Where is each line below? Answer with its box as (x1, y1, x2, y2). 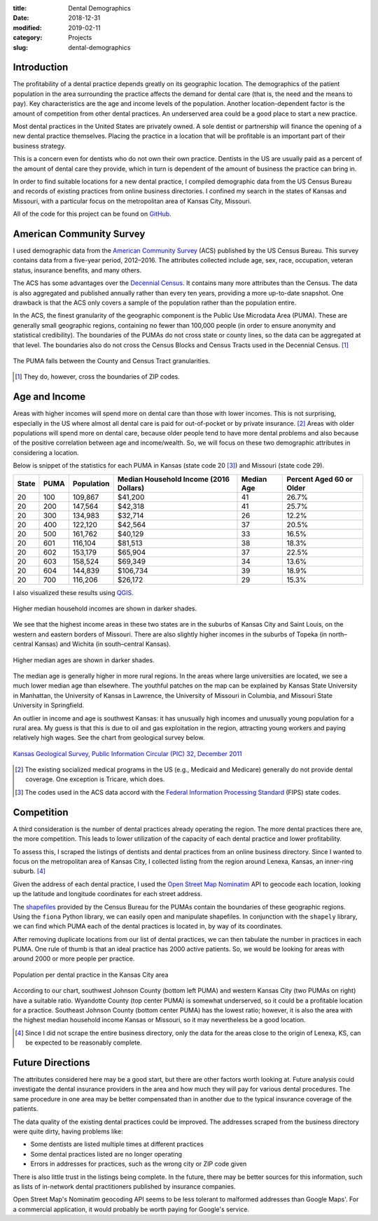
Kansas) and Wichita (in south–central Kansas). (34, 640, 171, 648)
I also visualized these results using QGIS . (13, 588, 134, 596)
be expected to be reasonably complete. (25, 1038, 143, 1047)
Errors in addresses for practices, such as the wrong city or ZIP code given (30, 1159, 247, 1168)
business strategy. (13, 141, 66, 150)
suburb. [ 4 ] (13, 867, 45, 875)
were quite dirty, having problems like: (13, 1127, 123, 1136)
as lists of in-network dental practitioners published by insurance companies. (13, 1182, 236, 1190)
